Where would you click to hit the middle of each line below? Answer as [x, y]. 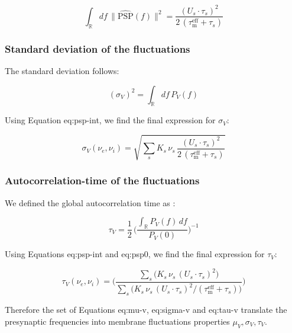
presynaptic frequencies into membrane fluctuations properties [117, 321]
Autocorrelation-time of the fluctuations [102, 180]
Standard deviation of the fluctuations [98, 48]
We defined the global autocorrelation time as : [90, 202]
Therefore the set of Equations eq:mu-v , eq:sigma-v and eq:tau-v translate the [146, 310]
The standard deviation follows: [62, 70]
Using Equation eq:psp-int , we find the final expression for [110, 120]
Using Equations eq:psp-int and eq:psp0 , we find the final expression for [135, 254]
